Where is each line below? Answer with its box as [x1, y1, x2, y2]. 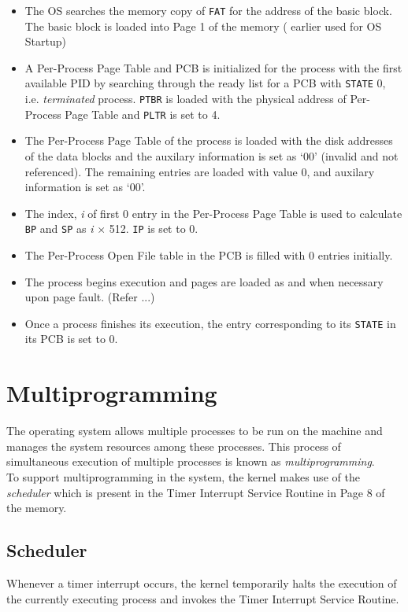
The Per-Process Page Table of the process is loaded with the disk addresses [24, 132, 393, 149]
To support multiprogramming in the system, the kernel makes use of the [6, 468, 360, 485]
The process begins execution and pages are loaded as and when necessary [24, 273, 384, 289]
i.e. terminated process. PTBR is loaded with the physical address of [24, 90, 347, 107]
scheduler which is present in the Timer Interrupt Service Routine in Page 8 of [6, 484, 385, 500]
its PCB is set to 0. [24, 330, 118, 347]
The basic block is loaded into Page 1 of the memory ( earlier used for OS [24, 17, 382, 34]
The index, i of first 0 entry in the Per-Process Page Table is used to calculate [24, 205, 402, 221]
